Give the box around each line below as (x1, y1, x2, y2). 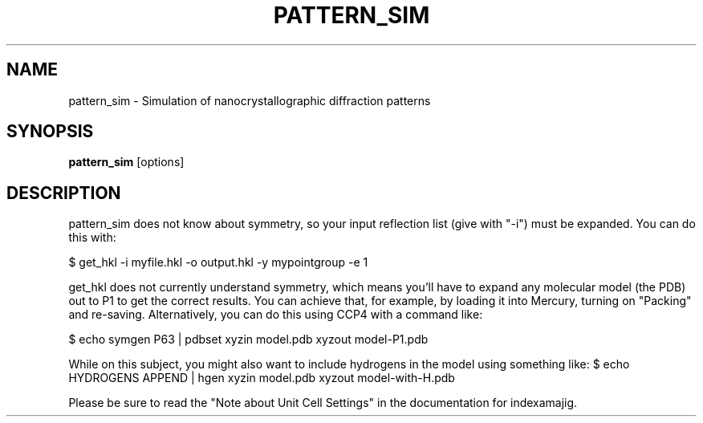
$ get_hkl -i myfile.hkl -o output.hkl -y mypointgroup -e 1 (68, 255, 368, 270)
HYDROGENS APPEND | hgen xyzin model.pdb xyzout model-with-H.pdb (68, 371, 455, 385)
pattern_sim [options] (68, 155, 185, 169)
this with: (68, 230, 116, 245)
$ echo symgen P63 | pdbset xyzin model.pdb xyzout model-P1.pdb (68, 332, 429, 347)
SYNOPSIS (6, 121, 94, 142)
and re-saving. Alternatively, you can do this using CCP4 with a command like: (68, 307, 483, 322)
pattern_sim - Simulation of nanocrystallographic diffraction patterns (68, 93, 431, 108)
